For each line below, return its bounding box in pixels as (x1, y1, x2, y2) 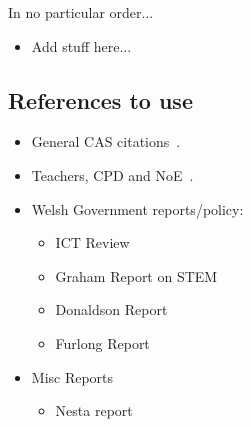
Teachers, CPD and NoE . (31, 164, 194, 185)
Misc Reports (31, 366, 114, 387)
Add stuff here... (31, 35, 132, 56)
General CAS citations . (31, 131, 181, 152)
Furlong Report (55, 332, 150, 353)
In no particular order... (8, 2, 154, 22)
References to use (8, 84, 193, 115)
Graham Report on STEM (55, 265, 218, 286)
